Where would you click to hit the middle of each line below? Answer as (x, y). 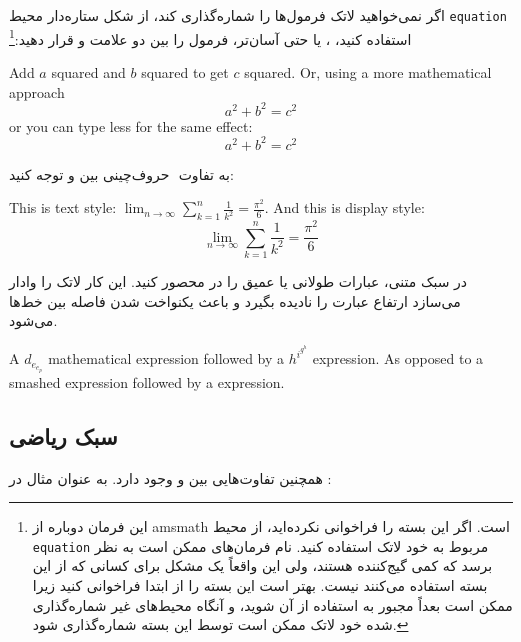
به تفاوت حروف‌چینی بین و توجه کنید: (121, 173)
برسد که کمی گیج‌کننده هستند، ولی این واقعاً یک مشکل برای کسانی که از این (262, 565)
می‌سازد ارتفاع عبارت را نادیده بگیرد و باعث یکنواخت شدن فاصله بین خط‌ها (235, 300)
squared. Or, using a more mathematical (368, 71)
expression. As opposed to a (398, 358)
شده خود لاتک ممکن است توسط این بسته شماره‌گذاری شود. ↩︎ (220, 624)
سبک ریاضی (63, 435)
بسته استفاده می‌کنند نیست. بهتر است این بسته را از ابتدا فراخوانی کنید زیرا (260, 584)
